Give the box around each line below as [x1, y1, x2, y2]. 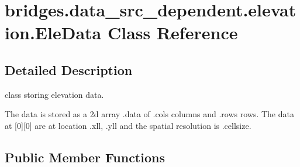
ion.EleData [5, 21, 102, 45]
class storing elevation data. [5, 88, 104, 100]
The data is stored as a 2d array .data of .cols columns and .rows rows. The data [5, 108, 294, 120]
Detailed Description [5, 60, 133, 79]
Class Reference [107, 21, 238, 45]
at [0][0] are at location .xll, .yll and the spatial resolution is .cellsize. [5, 119, 251, 131]
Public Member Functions [5, 148, 165, 166]
